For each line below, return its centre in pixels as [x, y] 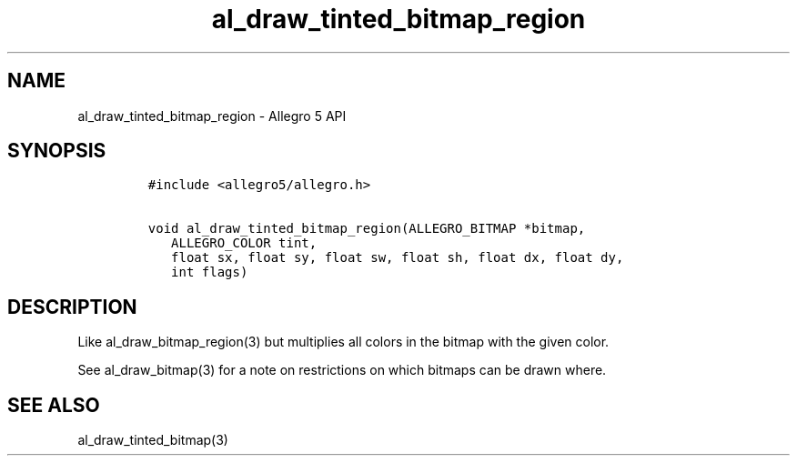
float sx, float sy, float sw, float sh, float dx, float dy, [398, 258]
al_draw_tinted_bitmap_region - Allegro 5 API [212, 116]
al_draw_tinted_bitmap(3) [153, 440]
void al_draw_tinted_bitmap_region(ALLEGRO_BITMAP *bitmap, [367, 229]
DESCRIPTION [72, 307]
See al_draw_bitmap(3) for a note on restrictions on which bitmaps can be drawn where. [342, 370]
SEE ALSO [54, 405]
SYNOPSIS [57, 151]
